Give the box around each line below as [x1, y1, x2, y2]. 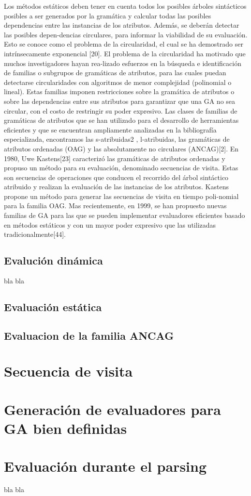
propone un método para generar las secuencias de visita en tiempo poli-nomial [4, 191, 239, 201]
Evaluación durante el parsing [4, 456, 207, 476]
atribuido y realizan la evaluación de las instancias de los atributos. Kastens [4, 182, 229, 192]
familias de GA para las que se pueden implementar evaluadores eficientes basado [4, 210, 245, 220]
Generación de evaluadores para [4, 399, 221, 419]
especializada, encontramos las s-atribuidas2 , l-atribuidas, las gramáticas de [4, 134, 230, 144]
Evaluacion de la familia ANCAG [4, 328, 174, 343]
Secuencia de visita [4, 361, 133, 381]
